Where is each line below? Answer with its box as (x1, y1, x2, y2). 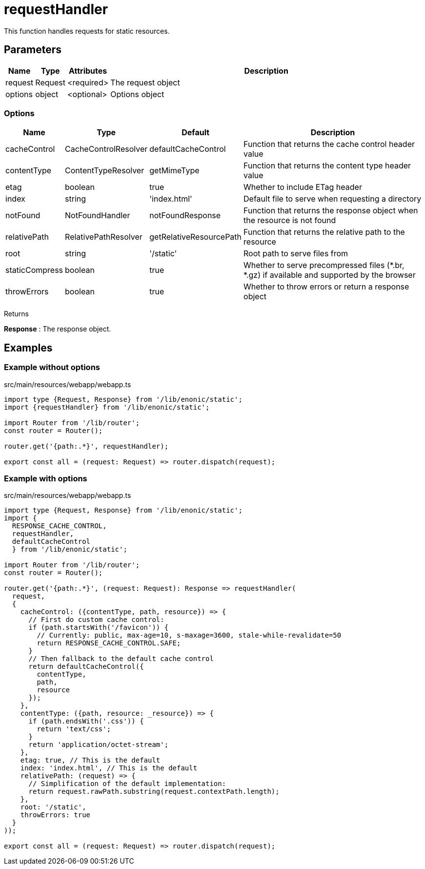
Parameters (4, 43, 61, 56)
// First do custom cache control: (28, 616, 164, 624)
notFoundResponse (149, 210, 221, 221)
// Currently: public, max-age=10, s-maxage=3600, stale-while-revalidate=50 (37, 631, 342, 640)
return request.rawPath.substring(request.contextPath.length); (28, 787, 280, 796)
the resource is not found (243, 215, 336, 226)
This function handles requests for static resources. (4, 26, 170, 35)
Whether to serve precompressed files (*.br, (243, 260, 405, 270)
